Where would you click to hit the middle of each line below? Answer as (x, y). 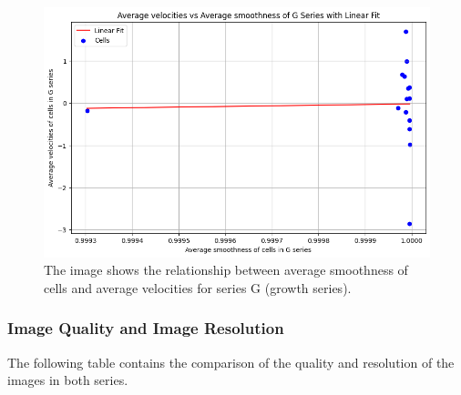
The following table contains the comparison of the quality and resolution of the (231, 362)
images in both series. (68, 380)
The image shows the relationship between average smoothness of (226, 270)
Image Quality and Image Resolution (146, 328)
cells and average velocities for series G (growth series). (198, 287)
